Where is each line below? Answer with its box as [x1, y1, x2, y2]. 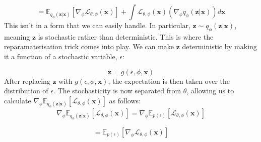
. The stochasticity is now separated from [53, 85, 181, 96]
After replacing [4, 75, 50, 86]
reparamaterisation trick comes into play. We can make [4, 41, 174, 52]
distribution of [4, 85, 48, 96]
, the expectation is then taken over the [108, 75, 230, 86]
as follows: [109, 95, 141, 105]
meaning [4, 31, 30, 42]
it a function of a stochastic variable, [4, 51, 117, 61]
